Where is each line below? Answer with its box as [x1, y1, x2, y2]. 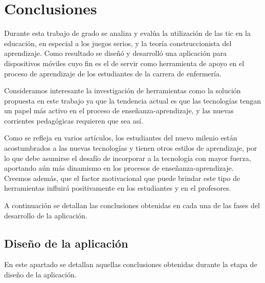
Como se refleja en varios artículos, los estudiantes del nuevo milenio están [4, 132, 237, 143]
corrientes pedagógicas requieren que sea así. [4, 115, 143, 126]
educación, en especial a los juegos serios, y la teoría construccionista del [4, 37, 232, 48]
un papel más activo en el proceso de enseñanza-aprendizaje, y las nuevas [4, 105, 234, 116]
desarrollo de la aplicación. [4, 210, 87, 220]
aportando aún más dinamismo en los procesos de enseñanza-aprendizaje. [4, 163, 234, 173]
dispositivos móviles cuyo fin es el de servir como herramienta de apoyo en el [4, 57, 245, 68]
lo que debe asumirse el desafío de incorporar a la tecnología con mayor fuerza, [4, 152, 251, 163]
